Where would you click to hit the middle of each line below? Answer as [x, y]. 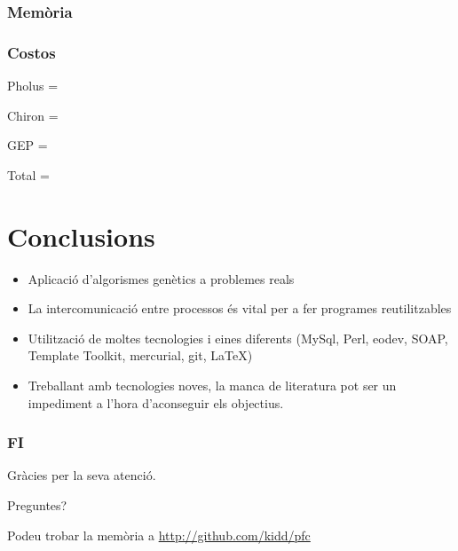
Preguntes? [37, 504]
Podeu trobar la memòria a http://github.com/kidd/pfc [159, 535]
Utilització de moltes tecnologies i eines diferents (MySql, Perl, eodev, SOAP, [238, 338]
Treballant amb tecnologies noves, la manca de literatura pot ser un [212, 385]
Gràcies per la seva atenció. [82, 475]
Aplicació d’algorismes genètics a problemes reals [161, 278]
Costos [32, 52]
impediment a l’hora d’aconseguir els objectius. [156, 402]
